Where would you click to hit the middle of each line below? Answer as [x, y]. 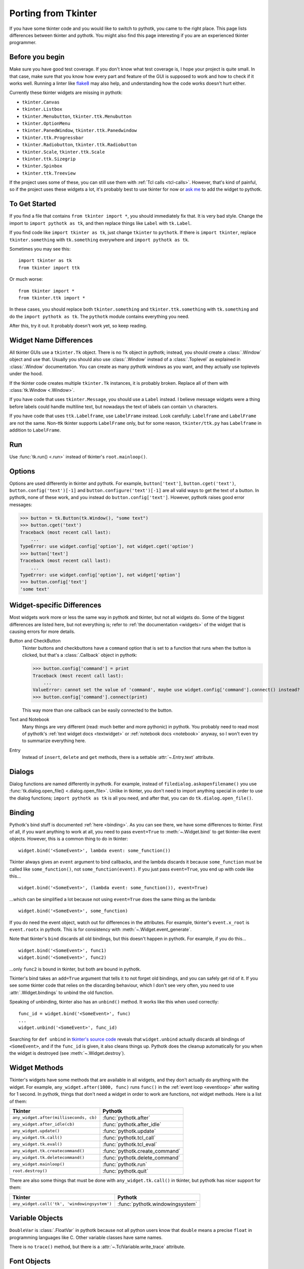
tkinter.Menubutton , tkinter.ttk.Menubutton [77, 116]
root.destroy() [30, 1171]
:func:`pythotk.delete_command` [141, 1157]
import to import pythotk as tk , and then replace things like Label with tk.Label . [101, 223]
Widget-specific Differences [55, 605]
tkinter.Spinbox [42, 166]
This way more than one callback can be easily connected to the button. [98, 710]
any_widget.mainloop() [39, 1164]
